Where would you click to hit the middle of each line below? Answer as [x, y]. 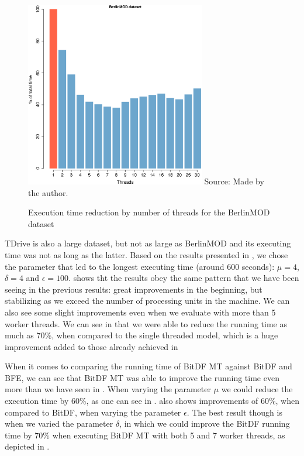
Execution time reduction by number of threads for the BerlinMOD [149, 212]
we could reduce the [257, 389]
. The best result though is [234, 412]
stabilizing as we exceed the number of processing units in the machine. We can [147, 301]
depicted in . [27, 446]
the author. [48, 192]
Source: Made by [234, 181]
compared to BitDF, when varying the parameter [93, 412]
